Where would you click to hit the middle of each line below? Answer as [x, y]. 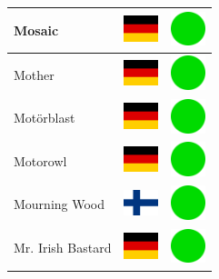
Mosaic [36, 30]
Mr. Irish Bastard [63, 248]
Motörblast [45, 118]
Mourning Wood [60, 204]
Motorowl [40, 160]
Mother [34, 74]
